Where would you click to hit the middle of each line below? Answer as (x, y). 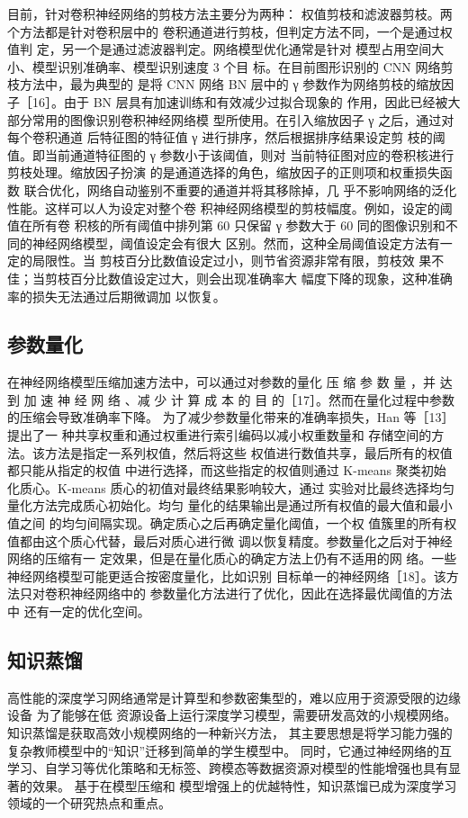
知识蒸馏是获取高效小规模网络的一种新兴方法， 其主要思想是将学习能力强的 (230, 733)
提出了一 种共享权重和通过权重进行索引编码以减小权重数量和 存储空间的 (220, 435)
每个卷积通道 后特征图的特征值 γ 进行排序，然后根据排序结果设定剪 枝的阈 (226, 137)
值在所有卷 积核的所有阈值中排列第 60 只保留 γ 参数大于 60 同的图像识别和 (226, 225)
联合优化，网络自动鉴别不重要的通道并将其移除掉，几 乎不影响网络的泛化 (240, 189)
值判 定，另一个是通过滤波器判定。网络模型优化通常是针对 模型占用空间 (220, 49)
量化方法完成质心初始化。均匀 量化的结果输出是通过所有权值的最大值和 (217, 505)
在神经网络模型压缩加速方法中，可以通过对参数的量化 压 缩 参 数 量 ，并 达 (230, 382)
